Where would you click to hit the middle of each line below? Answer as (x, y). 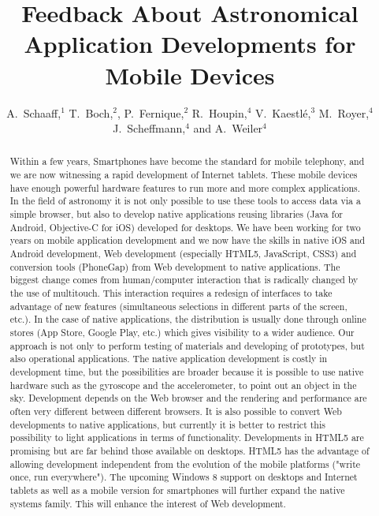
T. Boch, (91, 112)
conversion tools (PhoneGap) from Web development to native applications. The (175, 266)
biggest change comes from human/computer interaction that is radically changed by (184, 280)
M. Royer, (344, 112)
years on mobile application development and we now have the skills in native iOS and (188, 240)
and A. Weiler (228, 128)
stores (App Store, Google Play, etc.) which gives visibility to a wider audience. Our (182, 333)
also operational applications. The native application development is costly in (169, 359)
